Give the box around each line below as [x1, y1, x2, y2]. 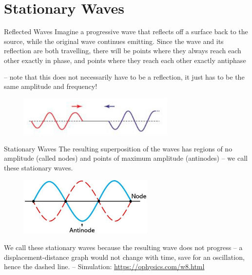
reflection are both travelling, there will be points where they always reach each [4, 45, 241, 56]
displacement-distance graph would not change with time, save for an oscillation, [4, 252, 245, 262]
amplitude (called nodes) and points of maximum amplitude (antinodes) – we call [4, 153, 248, 163]
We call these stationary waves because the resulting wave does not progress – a [4, 242, 243, 252]
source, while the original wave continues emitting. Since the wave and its [4, 36, 224, 46]
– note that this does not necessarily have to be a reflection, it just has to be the [4, 71, 245, 82]
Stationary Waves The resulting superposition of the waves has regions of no [4, 143, 233, 153]
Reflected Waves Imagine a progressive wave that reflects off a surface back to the [4, 26, 248, 37]
